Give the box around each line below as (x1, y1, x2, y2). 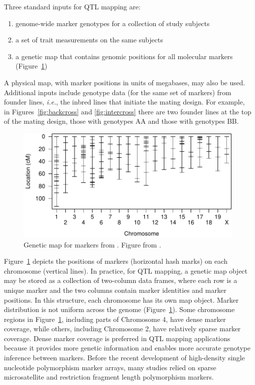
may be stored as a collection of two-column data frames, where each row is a (4, 275, 237, 285)
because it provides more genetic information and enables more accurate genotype (4, 343, 251, 353)
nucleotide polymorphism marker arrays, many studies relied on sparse (4, 362, 217, 372)
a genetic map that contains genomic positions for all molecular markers (15, 51, 233, 61)
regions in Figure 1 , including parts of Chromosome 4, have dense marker (4, 314, 226, 324)
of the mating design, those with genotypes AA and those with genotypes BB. (4, 116, 239, 126)
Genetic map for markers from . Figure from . (24, 239, 161, 249)
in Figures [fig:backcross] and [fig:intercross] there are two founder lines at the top (4, 106, 252, 116)
